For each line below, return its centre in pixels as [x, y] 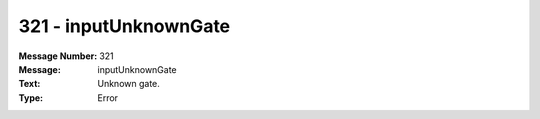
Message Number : [58, 56]
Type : [31, 97]
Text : [29, 84]
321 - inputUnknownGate [124, 26]
